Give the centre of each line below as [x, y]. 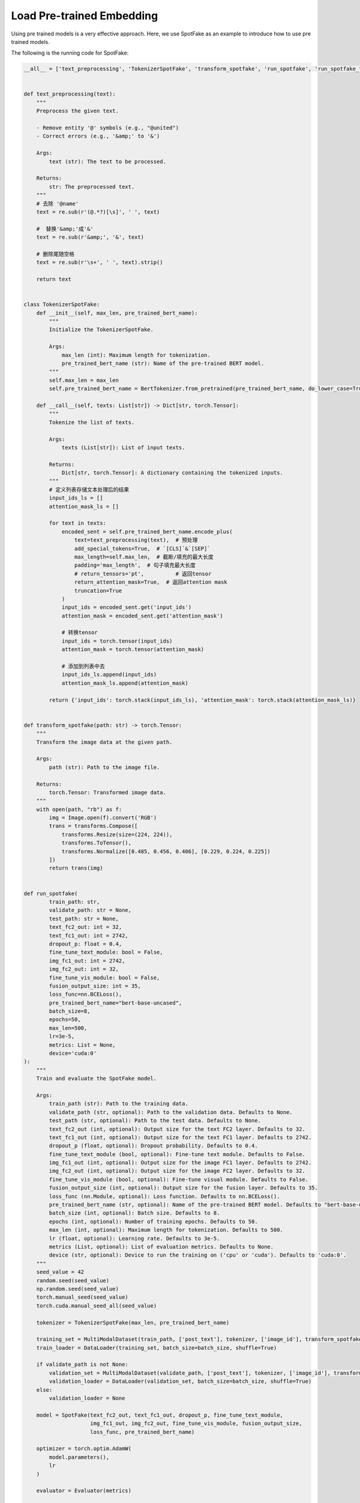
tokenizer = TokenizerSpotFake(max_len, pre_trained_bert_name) [133, 1322]
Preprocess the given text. [78, 111]
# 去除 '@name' [58, 204]
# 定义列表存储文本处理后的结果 [89, 489]
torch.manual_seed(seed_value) [82, 1297]
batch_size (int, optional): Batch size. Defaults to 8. [134, 1213]
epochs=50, [65, 1020]
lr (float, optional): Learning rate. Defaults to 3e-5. [134, 1238]
